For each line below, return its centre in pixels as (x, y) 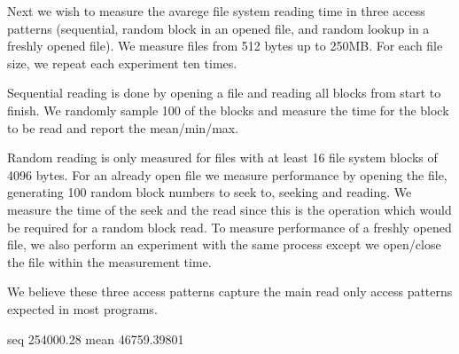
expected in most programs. (82, 308)
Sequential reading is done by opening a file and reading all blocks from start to (224, 93)
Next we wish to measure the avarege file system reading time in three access (216, 11)
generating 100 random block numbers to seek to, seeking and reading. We (210, 192)
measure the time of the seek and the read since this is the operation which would (229, 209)
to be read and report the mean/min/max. (123, 127)
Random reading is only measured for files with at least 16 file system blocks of (222, 157)
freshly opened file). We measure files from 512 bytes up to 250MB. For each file (225, 46)
